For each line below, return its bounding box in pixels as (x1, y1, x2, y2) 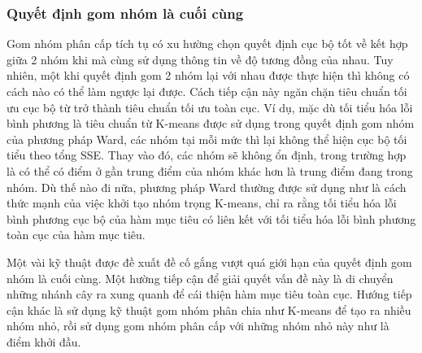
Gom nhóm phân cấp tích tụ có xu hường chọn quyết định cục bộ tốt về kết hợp (7, 35, 408, 52)
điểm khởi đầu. (7, 333, 81, 350)
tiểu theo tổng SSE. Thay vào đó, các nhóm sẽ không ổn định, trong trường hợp (7, 146, 407, 163)
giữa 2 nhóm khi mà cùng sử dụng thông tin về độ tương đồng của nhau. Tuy (7, 50, 394, 68)
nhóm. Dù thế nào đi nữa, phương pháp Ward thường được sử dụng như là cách (7, 178, 407, 195)
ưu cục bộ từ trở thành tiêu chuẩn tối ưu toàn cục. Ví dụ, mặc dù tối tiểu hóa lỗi (7, 98, 413, 115)
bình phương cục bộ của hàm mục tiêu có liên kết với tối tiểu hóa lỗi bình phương (7, 210, 416, 227)
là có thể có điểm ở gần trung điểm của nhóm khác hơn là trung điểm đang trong (7, 162, 413, 179)
